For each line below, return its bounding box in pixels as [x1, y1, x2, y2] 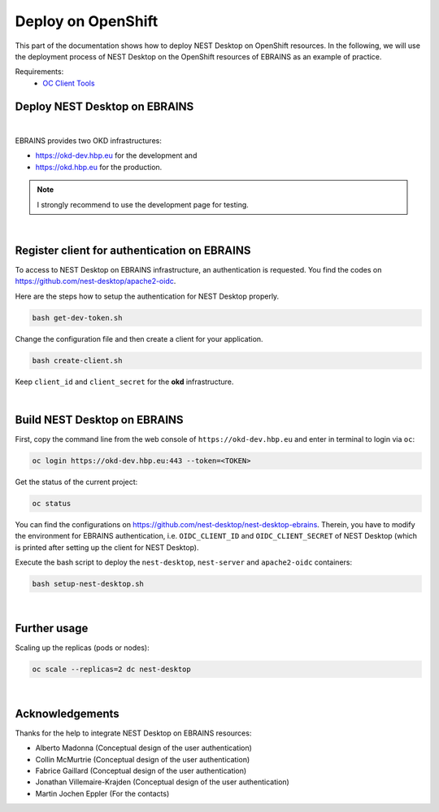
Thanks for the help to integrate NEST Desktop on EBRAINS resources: [15, 728, 252, 738]
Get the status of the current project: [15, 477, 138, 487]
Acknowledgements [15, 706, 120, 720]
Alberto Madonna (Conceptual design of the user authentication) [35, 743, 252, 753]
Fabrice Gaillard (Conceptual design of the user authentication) [35, 766, 247, 775]
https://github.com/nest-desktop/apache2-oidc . [15, 277, 176, 286]
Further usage [15, 621, 89, 635]
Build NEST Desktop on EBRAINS [15, 413, 184, 426]
